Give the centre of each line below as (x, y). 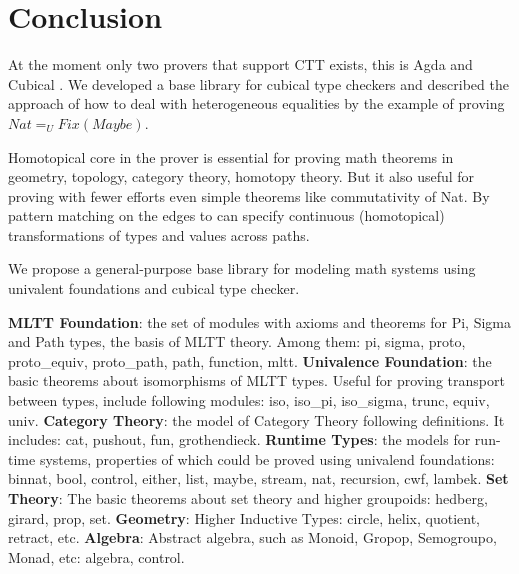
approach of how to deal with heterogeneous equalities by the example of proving (256, 103)
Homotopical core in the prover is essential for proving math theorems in (231, 156)
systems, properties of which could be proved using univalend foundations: (267, 458)
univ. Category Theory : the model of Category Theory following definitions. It (256, 419)
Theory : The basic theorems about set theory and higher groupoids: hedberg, (248, 498)
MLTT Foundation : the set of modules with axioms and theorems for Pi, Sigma (259, 321)
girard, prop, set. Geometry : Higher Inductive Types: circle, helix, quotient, (244, 517)
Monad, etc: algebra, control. (96, 556)
